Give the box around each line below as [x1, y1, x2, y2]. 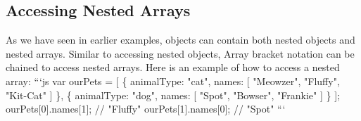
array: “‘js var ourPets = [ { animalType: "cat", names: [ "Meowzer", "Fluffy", [6, 73, 340, 88]
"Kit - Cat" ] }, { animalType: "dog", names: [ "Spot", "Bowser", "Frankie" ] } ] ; [6, 87, 341, 102]
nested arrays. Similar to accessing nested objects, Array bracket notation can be [6, 46, 355, 60]
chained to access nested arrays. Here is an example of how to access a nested [6, 60, 340, 75]
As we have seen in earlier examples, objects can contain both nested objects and [6, 32, 355, 47]
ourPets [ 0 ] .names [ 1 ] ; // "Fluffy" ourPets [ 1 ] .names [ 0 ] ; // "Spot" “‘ [6, 101, 286, 116]
